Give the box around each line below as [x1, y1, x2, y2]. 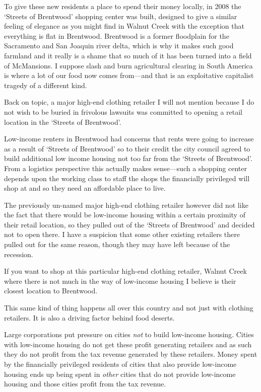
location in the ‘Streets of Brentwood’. [4, 116, 121, 127]
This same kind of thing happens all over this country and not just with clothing [4, 302, 253, 313]
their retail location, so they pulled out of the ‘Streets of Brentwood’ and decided [4, 219, 255, 229]
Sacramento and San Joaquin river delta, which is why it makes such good [4, 40, 234, 51]
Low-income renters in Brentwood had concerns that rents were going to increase [4, 133, 254, 144]
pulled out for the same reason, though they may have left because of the [4, 239, 230, 250]
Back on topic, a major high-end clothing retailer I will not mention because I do [4, 97, 254, 107]
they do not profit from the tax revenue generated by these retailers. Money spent [4, 349, 257, 359]
